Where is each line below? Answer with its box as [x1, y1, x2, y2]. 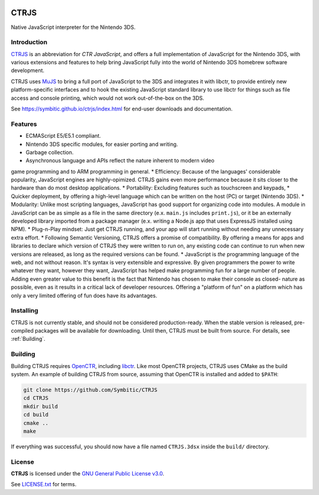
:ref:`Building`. [11, 336, 45, 343]
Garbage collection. [25, 148, 74, 156]
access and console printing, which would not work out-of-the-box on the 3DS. [11, 95, 204, 102]
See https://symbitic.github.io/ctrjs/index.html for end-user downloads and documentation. [11, 105, 233, 112]
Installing [11, 307, 38, 315]
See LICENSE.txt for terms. [11, 481, 77, 488]
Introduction [11, 38, 47, 47]
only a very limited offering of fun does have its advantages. [11, 292, 158, 299]
